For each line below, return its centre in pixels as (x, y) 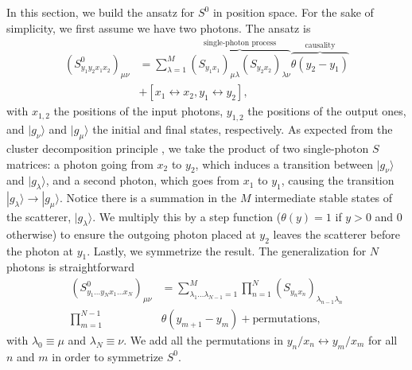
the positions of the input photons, (138, 111)
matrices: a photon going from (80, 164)
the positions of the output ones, (327, 111)
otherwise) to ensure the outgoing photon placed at (131, 234)
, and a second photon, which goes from (143, 180)
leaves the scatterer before (336, 234)
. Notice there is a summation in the (148, 198)
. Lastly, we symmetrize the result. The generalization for (227, 250)
